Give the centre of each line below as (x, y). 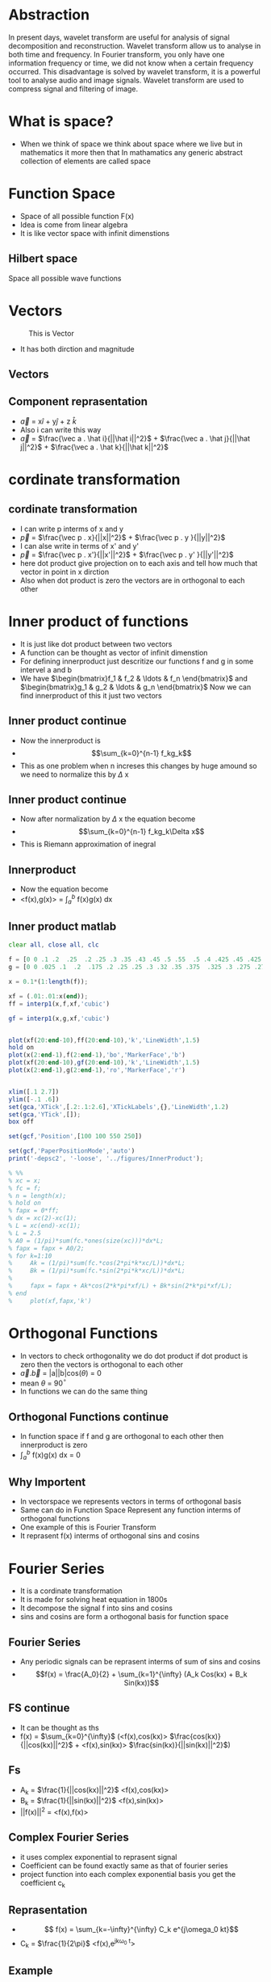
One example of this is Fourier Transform (88, 1527)
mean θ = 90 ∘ (43, 1382)
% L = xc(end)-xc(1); (45, 1226)
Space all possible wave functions (65, 278)
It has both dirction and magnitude (77, 348)
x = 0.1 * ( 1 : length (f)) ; (48, 982)
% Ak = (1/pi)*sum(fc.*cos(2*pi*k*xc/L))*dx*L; (97, 1263)
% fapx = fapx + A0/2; (46, 1248)
